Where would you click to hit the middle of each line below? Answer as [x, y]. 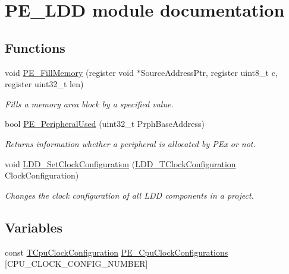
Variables [34, 227]
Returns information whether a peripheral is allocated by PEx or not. [130, 143]
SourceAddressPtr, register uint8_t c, [209, 72]
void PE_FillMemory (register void [70, 72]
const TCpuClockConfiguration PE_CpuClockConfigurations [117, 252]
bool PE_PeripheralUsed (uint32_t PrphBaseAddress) [105, 124]
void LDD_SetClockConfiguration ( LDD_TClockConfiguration [120, 163]
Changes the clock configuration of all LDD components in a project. [129, 195]
